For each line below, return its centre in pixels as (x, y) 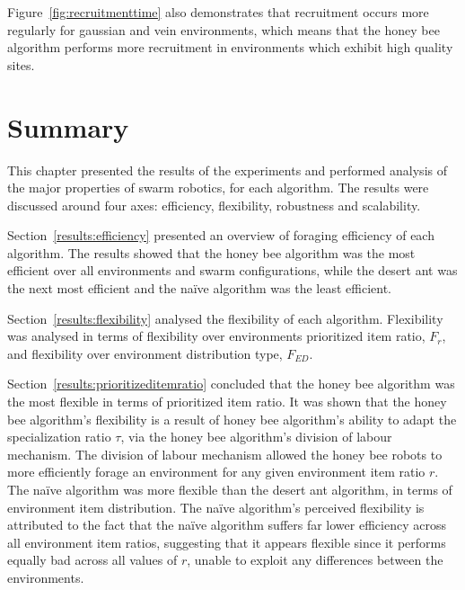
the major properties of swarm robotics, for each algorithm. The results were (218, 188)
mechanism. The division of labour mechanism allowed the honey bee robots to (225, 454)
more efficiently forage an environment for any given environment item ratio (216, 472)
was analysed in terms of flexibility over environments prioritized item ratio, (216, 336)
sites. (21, 64)
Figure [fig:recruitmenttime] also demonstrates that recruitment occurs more (218, 12)
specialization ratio (59, 437)
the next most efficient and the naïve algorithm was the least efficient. (199, 288)
